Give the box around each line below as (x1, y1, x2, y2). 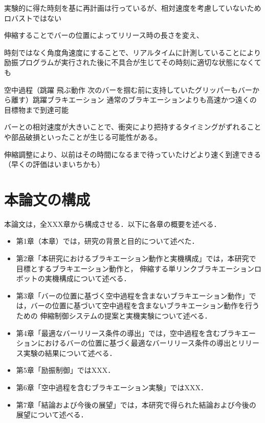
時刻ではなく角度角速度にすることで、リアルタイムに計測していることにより (4, 47, 261, 57)
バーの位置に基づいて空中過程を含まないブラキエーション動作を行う (30, 300, 260, 311)
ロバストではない (4, 12, 61, 23)
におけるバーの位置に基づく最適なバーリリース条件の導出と (37, 337, 238, 348)
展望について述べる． (16, 409, 88, 420)
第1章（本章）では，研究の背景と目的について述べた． (16, 236, 199, 246)
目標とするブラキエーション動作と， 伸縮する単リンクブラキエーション (16, 263, 254, 273)
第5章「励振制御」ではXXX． (16, 365, 115, 375)
